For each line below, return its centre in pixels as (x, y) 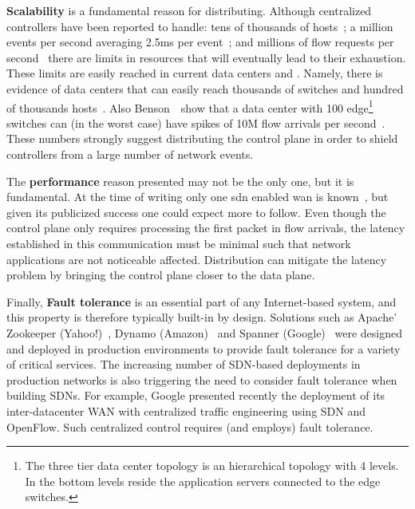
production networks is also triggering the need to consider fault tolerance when (202, 379)
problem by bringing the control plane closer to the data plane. (161, 275)
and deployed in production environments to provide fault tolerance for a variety (204, 348)
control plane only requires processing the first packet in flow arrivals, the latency (206, 228)
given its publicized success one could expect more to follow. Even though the (196, 212)
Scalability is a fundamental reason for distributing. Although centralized (189, 10)
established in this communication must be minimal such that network (179, 243)
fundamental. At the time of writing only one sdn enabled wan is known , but (198, 197)
